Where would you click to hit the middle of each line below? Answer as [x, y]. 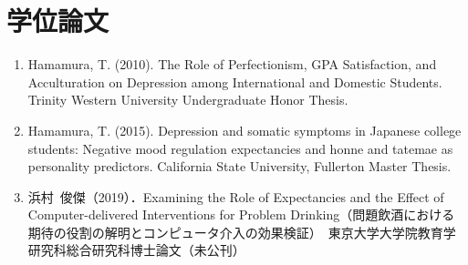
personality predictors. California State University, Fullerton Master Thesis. [239, 166]
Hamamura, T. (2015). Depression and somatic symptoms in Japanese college [244, 130]
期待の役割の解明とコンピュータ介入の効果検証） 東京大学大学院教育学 [242, 232]
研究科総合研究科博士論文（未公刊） [136, 250]
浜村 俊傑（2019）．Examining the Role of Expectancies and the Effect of [236, 196]
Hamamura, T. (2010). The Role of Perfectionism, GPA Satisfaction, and [232, 64]
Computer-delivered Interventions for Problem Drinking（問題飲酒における [241, 214]
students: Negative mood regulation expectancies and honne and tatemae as [240, 148]
